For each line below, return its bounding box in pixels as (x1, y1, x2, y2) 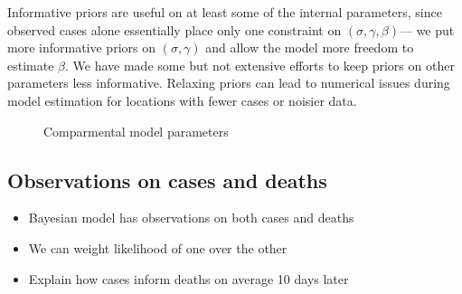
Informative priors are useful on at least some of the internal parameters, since (7, 3, 442, 21)
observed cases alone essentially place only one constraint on (7, 20, 342, 39)
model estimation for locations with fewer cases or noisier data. (7, 90, 357, 109)
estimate (7, 55, 54, 74)
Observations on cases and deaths (7, 166, 327, 194)
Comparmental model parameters (43, 121, 229, 140)
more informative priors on (7, 38, 156, 57)
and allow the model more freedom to (205, 38, 414, 57)
